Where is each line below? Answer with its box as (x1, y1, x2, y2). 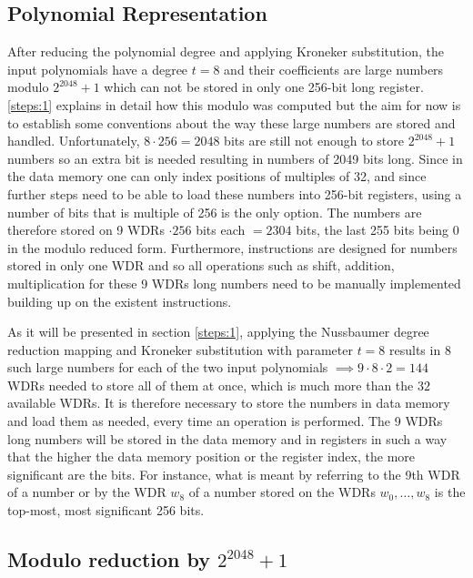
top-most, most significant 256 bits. (7, 501, 205, 520)
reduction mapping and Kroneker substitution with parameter (7, 340, 353, 359)
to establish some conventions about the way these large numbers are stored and (7, 113, 456, 132)
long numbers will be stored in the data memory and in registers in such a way (7, 429, 448, 448)
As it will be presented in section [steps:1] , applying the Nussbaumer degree (7, 322, 429, 341)
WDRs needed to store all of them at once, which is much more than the (7, 375, 414, 394)
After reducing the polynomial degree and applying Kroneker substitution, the (7, 42, 444, 61)
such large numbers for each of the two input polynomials (7, 358, 328, 377)
